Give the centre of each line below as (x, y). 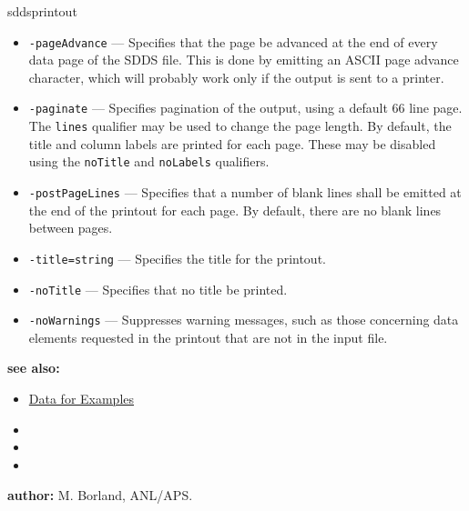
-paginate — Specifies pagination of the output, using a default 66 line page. (245, 108)
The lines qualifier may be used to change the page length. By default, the (240, 126)
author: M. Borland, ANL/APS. (100, 495)
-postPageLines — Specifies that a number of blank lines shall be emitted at (245, 192)
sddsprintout (42, 11)
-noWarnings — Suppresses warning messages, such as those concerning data (244, 320)
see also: (34, 368)
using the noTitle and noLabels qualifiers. (149, 161)
